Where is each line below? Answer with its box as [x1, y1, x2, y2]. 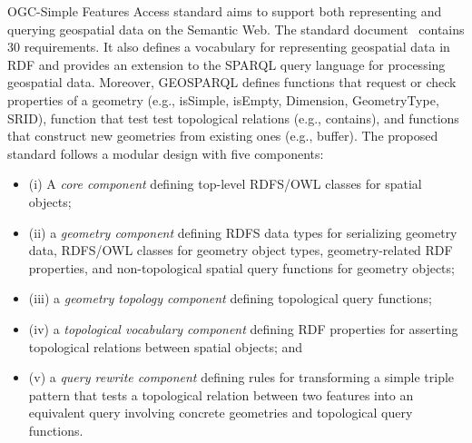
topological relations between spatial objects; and [28, 337, 303, 356]
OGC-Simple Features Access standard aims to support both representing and [7, 2, 442, 20]
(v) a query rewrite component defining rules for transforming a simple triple [28, 368, 455, 387]
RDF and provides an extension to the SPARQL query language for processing [7, 54, 446, 74]
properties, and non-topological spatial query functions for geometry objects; [28, 258, 455, 277]
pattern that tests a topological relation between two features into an [28, 385, 414, 404]
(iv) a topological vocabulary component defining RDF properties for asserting [28, 319, 458, 338]
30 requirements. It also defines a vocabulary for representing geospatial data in [7, 37, 450, 56]
